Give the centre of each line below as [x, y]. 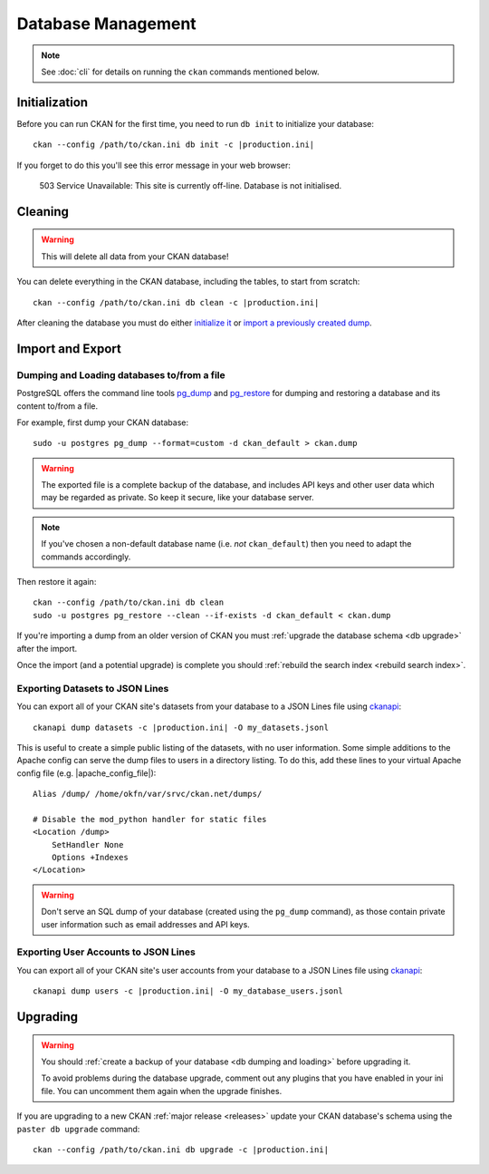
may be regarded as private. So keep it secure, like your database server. [177, 498]
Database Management [106, 24]
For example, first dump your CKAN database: [103, 422]
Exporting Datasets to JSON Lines [93, 688]
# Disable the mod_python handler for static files [150, 819]
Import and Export [69, 349]
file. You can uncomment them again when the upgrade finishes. [162, 1091]
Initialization [53, 102]
